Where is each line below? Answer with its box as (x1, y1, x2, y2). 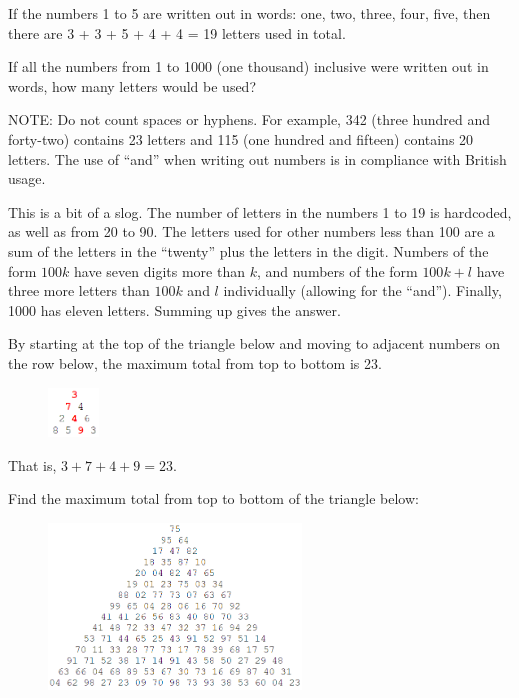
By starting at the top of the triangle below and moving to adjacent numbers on (8, 333, 501, 354)
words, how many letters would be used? (8, 75, 257, 96)
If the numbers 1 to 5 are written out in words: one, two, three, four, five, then (8, 3, 491, 23)
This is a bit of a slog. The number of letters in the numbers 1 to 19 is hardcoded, (8, 201, 512, 222)
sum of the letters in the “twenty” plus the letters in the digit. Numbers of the (8, 240, 489, 261)
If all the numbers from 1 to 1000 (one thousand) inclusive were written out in (8, 56, 489, 77)
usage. (8, 168, 46, 189)
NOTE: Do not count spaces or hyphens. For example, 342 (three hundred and (8, 109, 491, 130)
